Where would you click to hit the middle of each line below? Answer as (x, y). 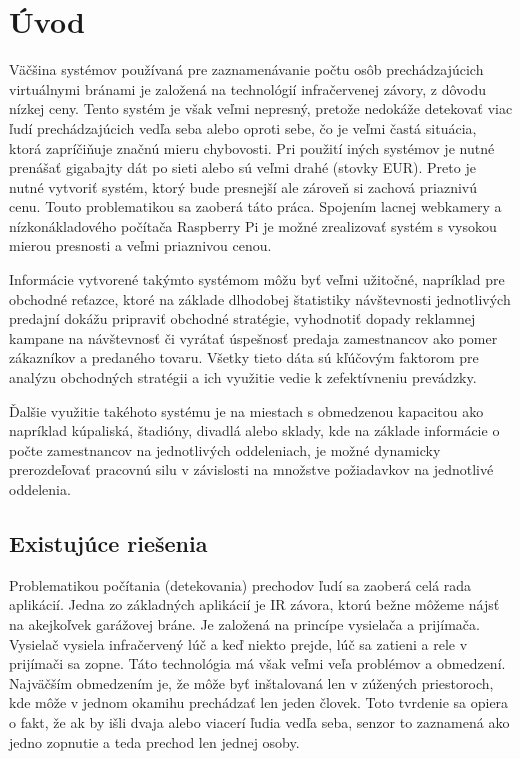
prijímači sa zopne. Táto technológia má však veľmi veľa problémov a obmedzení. (257, 663)
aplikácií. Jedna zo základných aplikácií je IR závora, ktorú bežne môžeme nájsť (254, 604)
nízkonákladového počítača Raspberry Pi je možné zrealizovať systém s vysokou (253, 225)
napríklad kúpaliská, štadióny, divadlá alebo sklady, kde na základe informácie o (254, 430)
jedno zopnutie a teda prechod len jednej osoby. (154, 741)
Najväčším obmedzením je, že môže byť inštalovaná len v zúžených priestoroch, (251, 682)
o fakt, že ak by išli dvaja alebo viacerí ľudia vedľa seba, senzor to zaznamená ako (259, 721)
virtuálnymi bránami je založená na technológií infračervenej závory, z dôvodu (248, 88)
